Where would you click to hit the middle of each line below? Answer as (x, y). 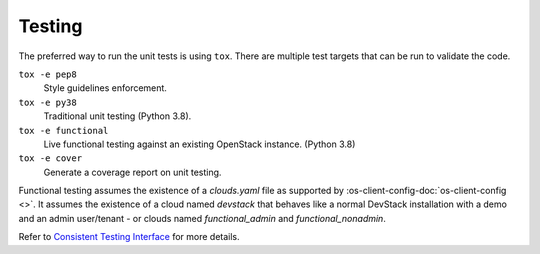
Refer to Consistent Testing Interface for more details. (129, 237)
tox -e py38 (47, 102)
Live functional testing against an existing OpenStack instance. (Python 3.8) (199, 144)
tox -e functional (63, 130)
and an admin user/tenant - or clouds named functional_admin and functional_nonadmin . (202, 218)
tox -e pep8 (47, 74)
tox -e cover (50, 158)
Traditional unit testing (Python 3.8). (117, 116)
